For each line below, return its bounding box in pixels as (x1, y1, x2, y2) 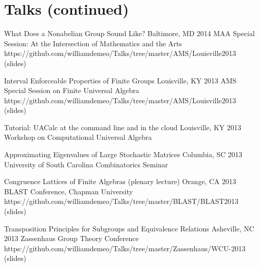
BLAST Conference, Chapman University (4, 186, 133, 196)
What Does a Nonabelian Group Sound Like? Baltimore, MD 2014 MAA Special (4, 28, 255, 39)
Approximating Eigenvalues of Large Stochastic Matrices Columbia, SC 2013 (4, 149, 242, 160)
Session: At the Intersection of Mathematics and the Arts (4, 38, 182, 48)
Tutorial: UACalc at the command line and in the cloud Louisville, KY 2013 (4, 122, 241, 132)
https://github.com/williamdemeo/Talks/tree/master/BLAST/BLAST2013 (4, 196, 239, 206)
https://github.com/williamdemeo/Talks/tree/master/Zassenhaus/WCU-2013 (4, 243, 246, 253)
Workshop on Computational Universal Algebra (4, 132, 152, 142)
